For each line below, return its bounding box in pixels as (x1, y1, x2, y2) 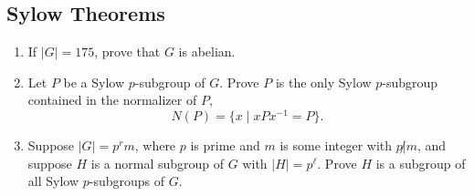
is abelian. (178, 42, 236, 61)
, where (134, 136, 176, 155)
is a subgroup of (375, 153, 466, 172)
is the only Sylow (275, 72, 372, 91)
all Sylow (27, 171, 79, 191)
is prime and (190, 136, 260, 155)
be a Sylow (63, 72, 125, 91)
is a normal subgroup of (90, 153, 225, 172)
